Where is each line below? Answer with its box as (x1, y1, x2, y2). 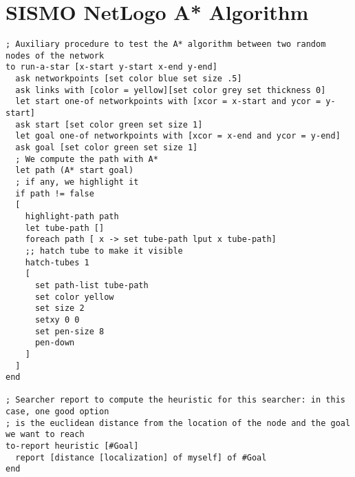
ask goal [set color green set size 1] (15, 143, 198, 153)
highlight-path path (25, 211, 119, 221)
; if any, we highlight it (15, 177, 139, 187)
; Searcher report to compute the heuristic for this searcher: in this (6, 395, 345, 405)
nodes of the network (6, 50, 105, 61)
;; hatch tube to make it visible (25, 245, 183, 256)
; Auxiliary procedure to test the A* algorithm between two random (6, 39, 326, 50)
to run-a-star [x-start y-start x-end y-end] (6, 62, 217, 72)
